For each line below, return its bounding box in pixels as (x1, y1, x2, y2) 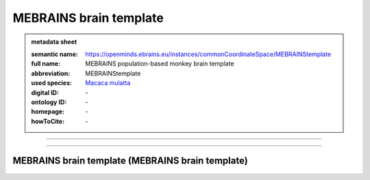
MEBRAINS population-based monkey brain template (85, 60, 234, 68)
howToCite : (31, 117, 65, 125)
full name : (31, 60, 61, 68)
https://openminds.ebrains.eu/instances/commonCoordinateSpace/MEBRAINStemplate (85, 50, 332, 58)
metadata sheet (31, 38, 77, 46)
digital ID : (31, 88, 60, 97)
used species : (31, 79, 72, 87)
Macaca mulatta (85, 79, 131, 87)
